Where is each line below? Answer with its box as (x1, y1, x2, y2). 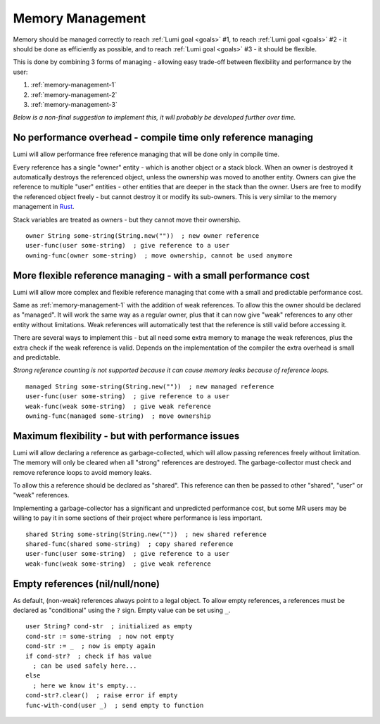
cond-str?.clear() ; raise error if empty (25, 692, 178, 699)
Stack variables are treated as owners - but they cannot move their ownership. (13, 215, 241, 224)
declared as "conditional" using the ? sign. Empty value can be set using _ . (13, 606, 231, 615)
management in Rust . (13, 203, 75, 211)
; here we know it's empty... (32, 681, 137, 690)
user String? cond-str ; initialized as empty (25, 623, 193, 630)
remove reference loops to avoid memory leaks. (13, 468, 152, 476)
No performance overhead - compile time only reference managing (13, 132, 313, 144)
